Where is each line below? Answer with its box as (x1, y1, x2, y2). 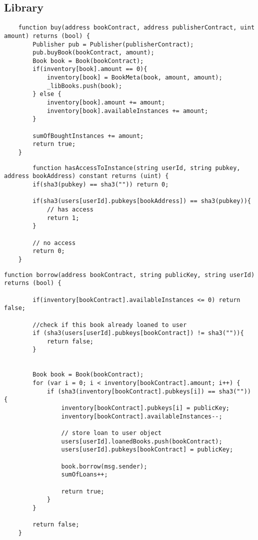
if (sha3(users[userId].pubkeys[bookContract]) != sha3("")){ (32, 329, 244, 337)
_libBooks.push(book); (46, 82, 122, 89)
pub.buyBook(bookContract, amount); (32, 49, 154, 56)
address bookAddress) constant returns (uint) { (4, 172, 169, 180)
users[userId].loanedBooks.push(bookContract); (61, 437, 222, 445)
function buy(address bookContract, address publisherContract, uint (18, 24, 255, 31)
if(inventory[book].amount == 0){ (32, 65, 147, 73)
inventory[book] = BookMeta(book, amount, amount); (46, 74, 222, 81)
